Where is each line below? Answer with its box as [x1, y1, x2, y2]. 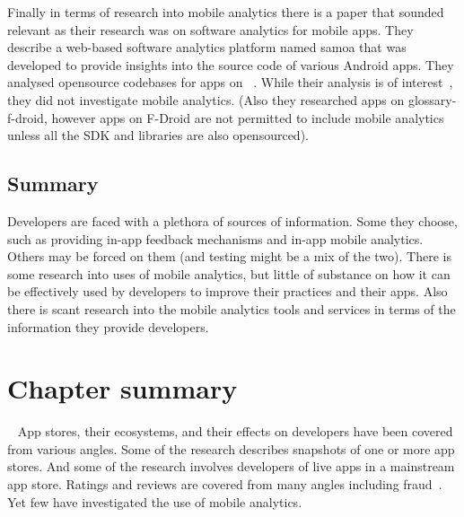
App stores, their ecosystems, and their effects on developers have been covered [17, 422, 453, 441]
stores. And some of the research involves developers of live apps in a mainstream [7, 457, 455, 476]
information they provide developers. [7, 317, 209, 336]
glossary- [407, 90, 457, 109]
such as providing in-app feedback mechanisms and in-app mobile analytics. [7, 229, 424, 248]
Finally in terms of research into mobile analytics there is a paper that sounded [7, 3, 444, 21]
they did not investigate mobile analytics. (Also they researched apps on [7, 90, 405, 109]
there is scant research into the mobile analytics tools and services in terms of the [7, 299, 456, 318]
